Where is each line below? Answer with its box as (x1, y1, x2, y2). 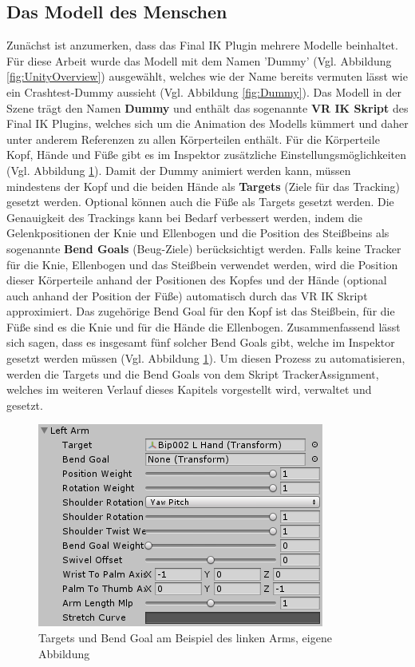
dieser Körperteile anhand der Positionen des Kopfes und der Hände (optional (6, 272, 387, 288)
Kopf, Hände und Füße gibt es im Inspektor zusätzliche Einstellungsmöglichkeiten (6, 146, 407, 163)
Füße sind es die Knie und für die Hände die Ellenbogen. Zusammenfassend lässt (6, 318, 401, 335)
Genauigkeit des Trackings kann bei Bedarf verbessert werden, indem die (6, 208, 363, 225)
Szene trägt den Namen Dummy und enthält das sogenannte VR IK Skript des (6, 99, 409, 116)
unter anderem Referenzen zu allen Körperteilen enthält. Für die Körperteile (6, 130, 380, 147)
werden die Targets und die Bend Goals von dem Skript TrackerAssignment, (6, 365, 379, 382)
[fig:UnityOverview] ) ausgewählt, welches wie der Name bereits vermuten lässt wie (6, 68, 408, 85)
